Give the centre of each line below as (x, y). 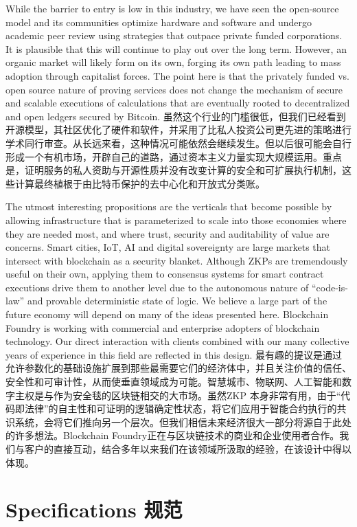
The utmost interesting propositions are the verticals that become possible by (169, 206)
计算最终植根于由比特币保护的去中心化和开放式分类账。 (140, 183)
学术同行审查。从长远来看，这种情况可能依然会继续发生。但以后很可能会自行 (178, 143)
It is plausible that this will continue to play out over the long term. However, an (176, 48)
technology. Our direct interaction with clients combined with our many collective (177, 341)
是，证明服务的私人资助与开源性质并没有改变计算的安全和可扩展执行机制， (174, 170)
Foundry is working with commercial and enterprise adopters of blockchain (163, 327)
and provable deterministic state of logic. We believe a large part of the (177, 301)
